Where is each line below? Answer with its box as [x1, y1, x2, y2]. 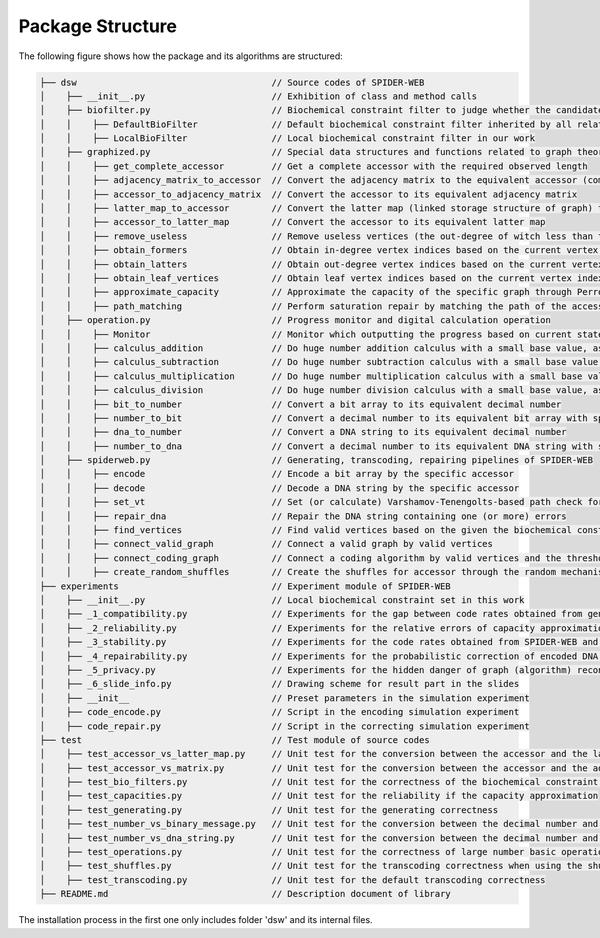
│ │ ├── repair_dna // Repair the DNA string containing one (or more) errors [39, 510, 567, 522]
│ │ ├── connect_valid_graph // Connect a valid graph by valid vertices [39, 538, 494, 550]
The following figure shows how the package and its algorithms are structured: [18, 50, 344, 62]
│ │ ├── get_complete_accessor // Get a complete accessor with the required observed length [39, 160, 589, 172]
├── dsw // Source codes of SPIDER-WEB [39, 76, 425, 88]
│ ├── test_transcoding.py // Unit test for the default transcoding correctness [39, 874, 546, 885]
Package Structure [18, 15, 177, 37]
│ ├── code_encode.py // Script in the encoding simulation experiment [39, 706, 520, 718]
